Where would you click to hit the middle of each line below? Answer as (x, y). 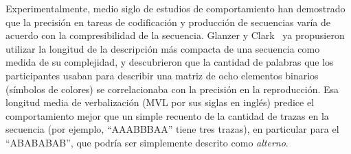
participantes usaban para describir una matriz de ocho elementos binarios (162, 75)
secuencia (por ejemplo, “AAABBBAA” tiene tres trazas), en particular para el (172, 129)
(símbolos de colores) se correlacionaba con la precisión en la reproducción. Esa (172, 89)
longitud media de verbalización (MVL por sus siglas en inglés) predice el (160, 102)
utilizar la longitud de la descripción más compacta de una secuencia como (163, 48)
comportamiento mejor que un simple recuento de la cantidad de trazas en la (167, 115)
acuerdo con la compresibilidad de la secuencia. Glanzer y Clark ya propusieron (175, 35)
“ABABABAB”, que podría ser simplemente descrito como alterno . (147, 142)
